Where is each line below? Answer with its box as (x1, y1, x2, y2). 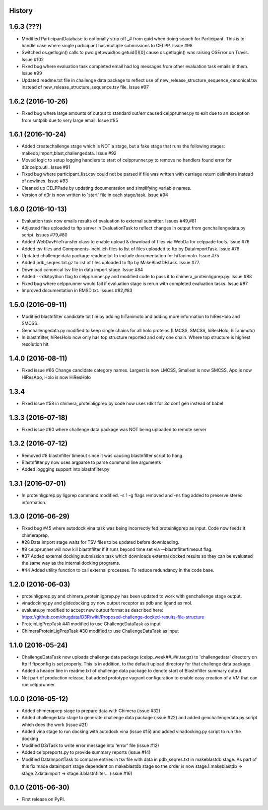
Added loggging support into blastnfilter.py (21, 466, 110, 472)
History (9, 6, 33, 15)
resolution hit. (21, 341, 50, 347)
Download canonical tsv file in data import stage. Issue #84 (21, 266, 143, 273)
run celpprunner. (21, 682, 56, 688)
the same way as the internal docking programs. (21, 560, 121, 566)
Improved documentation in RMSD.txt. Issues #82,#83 (21, 288, 133, 294)
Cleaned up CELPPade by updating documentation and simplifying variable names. (21, 185, 192, 191)
